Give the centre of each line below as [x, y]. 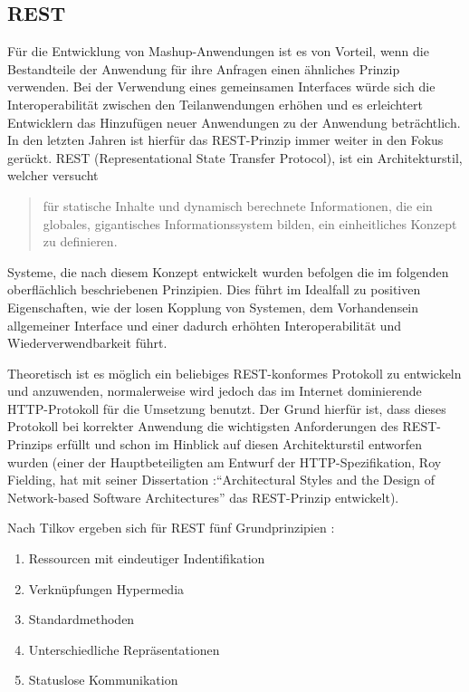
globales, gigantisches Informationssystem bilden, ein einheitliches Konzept [250, 223]
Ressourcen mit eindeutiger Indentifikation [147, 558]
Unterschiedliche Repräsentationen [124, 649]
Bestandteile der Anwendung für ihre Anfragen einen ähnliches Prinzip [204, 68]
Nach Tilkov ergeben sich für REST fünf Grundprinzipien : [171, 528]
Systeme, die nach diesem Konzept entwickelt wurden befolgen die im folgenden [228, 271]
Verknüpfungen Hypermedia [106, 588]
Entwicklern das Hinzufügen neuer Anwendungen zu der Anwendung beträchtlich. [234, 122]
